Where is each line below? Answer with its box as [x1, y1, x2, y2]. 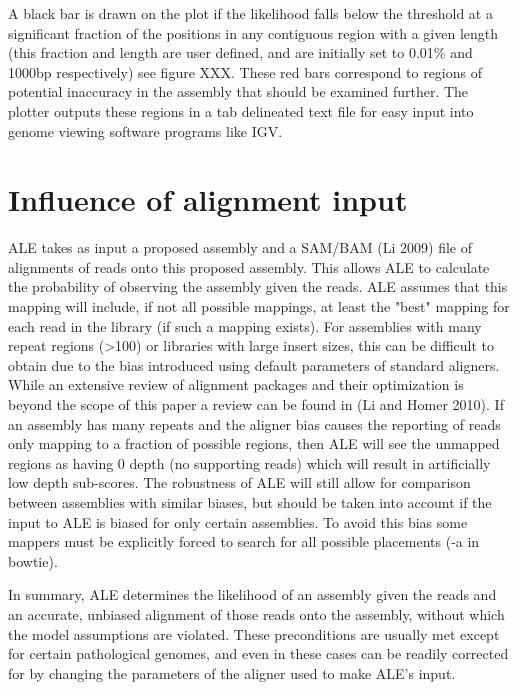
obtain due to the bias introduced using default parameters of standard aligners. [8, 354, 500, 375]
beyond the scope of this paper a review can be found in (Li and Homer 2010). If [8, 394, 504, 415]
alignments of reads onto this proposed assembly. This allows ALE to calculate [8, 256, 490, 277]
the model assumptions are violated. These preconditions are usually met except [8, 623, 500, 644]
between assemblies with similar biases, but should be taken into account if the [8, 492, 492, 512]
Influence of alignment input [8, 179, 408, 220]
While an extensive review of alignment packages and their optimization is [8, 374, 464, 395]
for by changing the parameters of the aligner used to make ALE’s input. [8, 662, 456, 683]
